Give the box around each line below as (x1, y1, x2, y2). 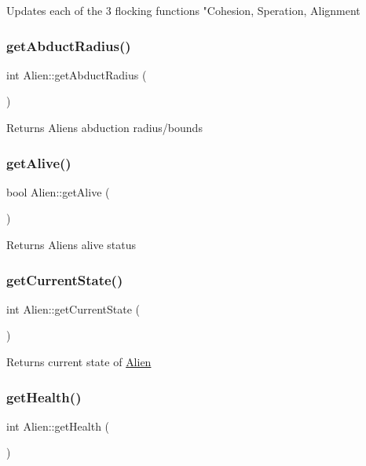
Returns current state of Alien (6, 354, 152, 369)
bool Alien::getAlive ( (6, 183, 110, 200)
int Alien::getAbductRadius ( (6, 66, 147, 83)
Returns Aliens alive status (6, 237, 137, 252)
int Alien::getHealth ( (6, 417, 110, 434)
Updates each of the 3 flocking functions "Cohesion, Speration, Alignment (6, 2, 361, 18)
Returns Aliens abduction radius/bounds (6, 119, 203, 135)
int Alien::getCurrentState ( (6, 300, 141, 317)
